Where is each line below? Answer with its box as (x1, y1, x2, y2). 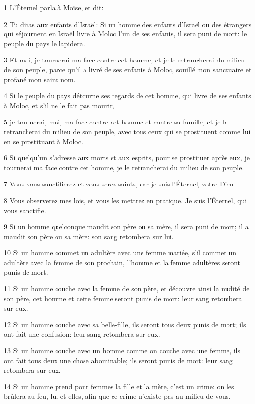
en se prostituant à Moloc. (4, 136, 83, 146)
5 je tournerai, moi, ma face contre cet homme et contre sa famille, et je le (4, 117, 228, 127)
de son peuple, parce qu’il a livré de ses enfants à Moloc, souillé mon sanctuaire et (4, 64, 252, 74)
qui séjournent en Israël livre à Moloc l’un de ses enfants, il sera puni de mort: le (4, 29, 247, 39)
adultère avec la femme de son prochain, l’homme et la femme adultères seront (4, 257, 240, 267)
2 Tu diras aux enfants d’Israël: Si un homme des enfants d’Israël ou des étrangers (4, 19, 252, 29)
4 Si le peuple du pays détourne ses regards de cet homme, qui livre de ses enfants (4, 91, 251, 101)
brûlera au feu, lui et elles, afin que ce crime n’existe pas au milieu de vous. (4, 391, 231, 401)
